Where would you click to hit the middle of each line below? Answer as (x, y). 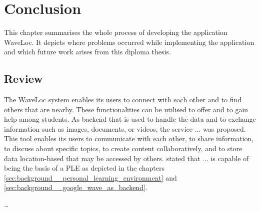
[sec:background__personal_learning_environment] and (90, 177)
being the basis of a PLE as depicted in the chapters (84, 168)
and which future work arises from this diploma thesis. (87, 52)
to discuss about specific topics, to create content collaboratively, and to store (123, 148)
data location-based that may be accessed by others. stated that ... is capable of (126, 158)
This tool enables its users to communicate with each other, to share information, (129, 138)
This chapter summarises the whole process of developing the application (116, 32)
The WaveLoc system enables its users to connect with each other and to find (123, 100)
